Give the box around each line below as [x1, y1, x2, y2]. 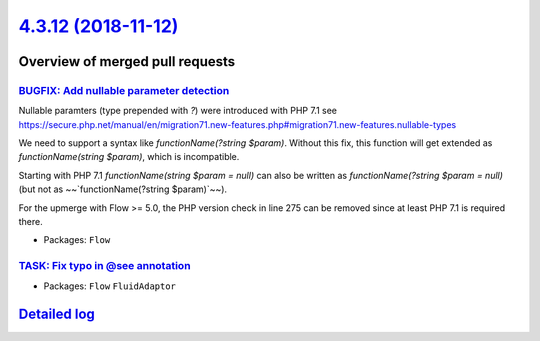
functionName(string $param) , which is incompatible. [18, 151, 240, 163]
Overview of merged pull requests [18, 53, 236, 70]
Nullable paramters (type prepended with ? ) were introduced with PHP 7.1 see [18, 105, 337, 117]
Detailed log [18, 306, 95, 323]
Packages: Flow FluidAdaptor [43, 280, 177, 292]
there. [18, 216, 44, 228]
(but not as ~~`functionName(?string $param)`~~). [18, 183, 228, 195]
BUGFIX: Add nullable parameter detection [18, 83, 230, 97]
